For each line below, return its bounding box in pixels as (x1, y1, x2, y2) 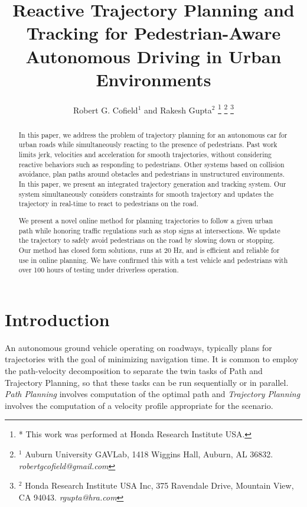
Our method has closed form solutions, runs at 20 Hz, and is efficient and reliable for (18, 245, 280, 255)
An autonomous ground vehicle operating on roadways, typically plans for (5, 341, 272, 353)
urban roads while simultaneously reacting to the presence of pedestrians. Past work (18, 139, 277, 149)
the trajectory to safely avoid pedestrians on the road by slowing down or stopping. (18, 235, 275, 245)
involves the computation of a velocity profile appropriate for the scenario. (5, 399, 273, 411)
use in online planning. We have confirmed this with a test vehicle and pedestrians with (18, 255, 288, 265)
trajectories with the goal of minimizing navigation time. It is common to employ (5, 353, 299, 365)
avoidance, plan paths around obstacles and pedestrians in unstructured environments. (18, 169, 285, 179)
